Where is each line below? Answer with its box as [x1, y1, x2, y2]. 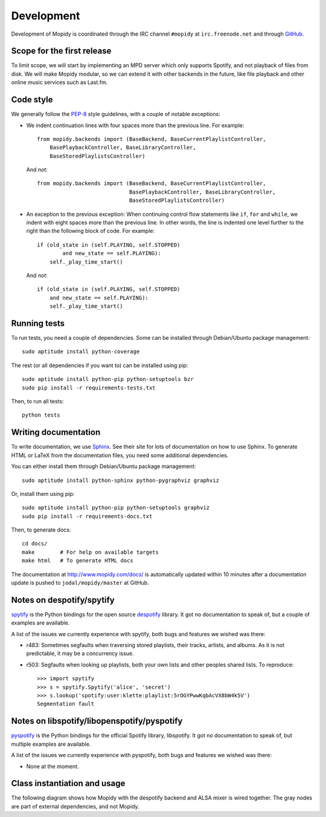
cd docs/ [22, 540, 48, 547]
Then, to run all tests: [11, 398, 64, 405]
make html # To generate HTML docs [22, 557, 134, 564]
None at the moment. [26, 763, 79, 770]
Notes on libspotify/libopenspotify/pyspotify [11, 716, 183, 726]
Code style [11, 94, 53, 105]
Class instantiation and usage [11, 778, 126, 789]
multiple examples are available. [11, 740, 91, 747]
